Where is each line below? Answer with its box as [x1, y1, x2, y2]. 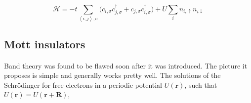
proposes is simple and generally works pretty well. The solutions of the [4, 70, 221, 80]
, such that [184, 79, 217, 90]
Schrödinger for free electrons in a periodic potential [4, 79, 163, 90]
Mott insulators [4, 36, 85, 51]
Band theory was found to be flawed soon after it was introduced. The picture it [4, 60, 248, 70]
